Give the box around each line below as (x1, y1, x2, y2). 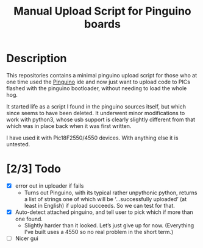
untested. (6, 140, 30, 147)
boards (84, 17, 121, 31)
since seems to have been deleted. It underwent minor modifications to (6, 109, 185, 116)
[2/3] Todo (6, 162, 61, 176)
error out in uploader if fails (15, 182, 84, 190)
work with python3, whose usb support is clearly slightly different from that (6, 116, 196, 123)
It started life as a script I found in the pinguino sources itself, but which (6, 102, 186, 110)
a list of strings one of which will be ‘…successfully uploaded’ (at (24, 195, 187, 202)
